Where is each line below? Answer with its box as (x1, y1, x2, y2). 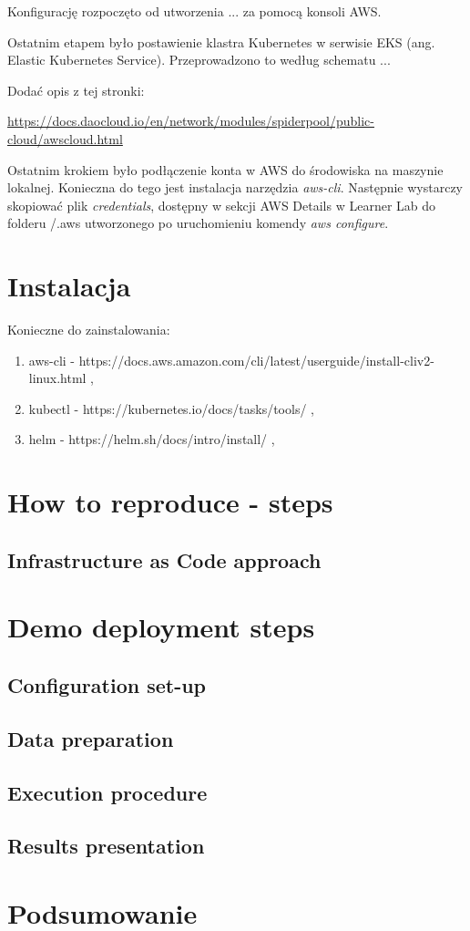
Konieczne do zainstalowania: (7, 320, 170, 339)
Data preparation (7, 724, 174, 752)
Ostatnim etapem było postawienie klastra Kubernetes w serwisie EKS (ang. (7, 32, 435, 51)
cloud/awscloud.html (7, 129, 123, 148)
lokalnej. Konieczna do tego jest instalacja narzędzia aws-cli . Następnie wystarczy (7, 178, 463, 197)
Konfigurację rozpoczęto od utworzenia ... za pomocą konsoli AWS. (7, 2, 382, 20)
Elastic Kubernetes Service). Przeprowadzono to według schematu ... (7, 50, 391, 69)
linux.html (28, 368, 87, 388)
